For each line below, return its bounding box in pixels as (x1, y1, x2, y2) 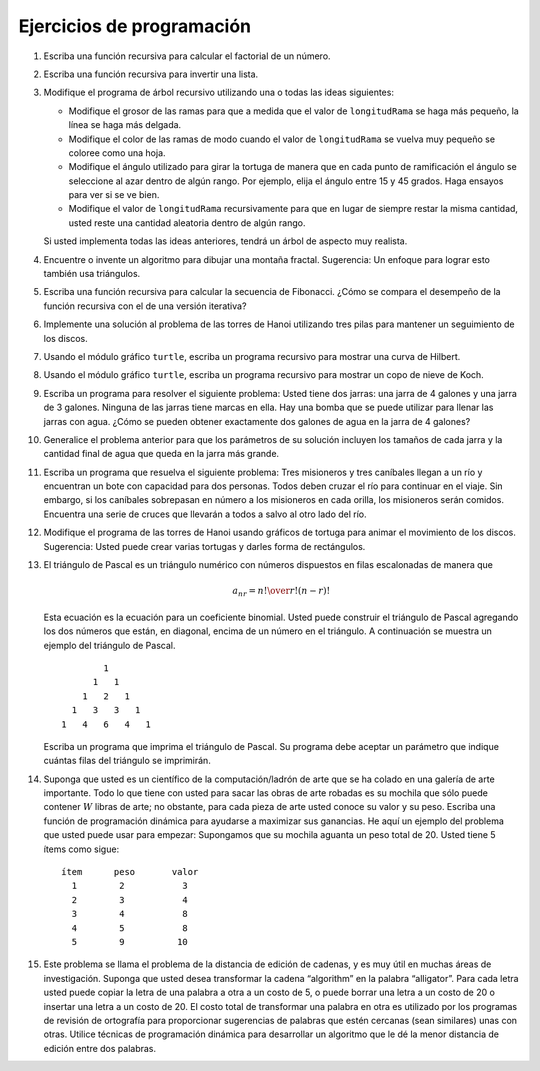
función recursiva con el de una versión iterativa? (43, 300, 247, 312)
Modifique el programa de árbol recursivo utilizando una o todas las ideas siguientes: (43, 86, 395, 99)
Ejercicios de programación (18, 15, 252, 37)
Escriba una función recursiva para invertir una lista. (43, 68, 259, 80)
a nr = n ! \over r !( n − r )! (231, 585, 331, 599)
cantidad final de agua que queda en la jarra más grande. (43, 448, 280, 460)
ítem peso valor (61, 866, 199, 878)
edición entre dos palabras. (43, 1042, 157, 1054)
